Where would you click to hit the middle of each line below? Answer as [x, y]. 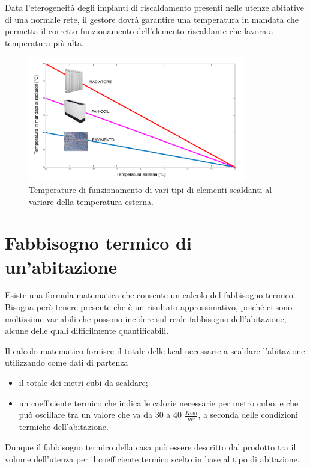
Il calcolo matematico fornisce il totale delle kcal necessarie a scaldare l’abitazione [155, 350]
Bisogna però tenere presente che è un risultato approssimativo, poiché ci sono [149, 307]
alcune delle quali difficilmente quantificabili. [87, 330]
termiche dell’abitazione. [64, 427]
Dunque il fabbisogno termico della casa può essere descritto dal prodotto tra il [151, 446]
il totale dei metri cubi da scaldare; [83, 383]
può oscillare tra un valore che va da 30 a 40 [100, 415]
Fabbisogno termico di [98, 243]
